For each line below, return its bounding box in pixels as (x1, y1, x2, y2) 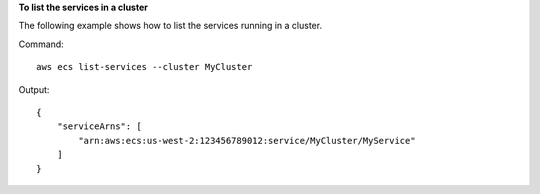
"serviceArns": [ (56, 121, 142, 132)
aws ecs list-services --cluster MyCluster (36, 61, 253, 73)
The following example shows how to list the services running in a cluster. (18, 20, 323, 32)
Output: (18, 83, 50, 95)
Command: (18, 38, 64, 50)
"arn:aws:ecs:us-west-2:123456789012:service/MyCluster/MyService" (78, 135, 416, 146)
